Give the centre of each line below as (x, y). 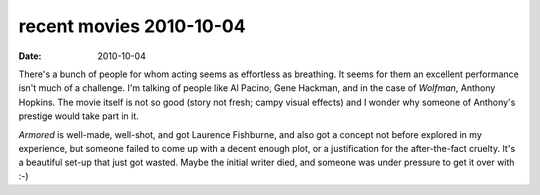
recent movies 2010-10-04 (132, 26)
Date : (30, 56)
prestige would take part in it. (78, 116)
